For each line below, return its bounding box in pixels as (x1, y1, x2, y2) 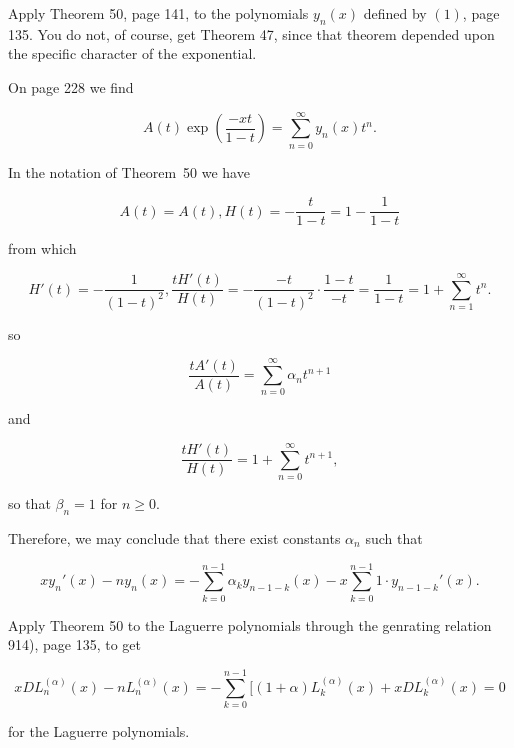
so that (8, 493, 51, 514)
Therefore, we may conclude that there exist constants (8, 527, 341, 548)
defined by (363, 3, 427, 23)
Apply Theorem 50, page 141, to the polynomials (8, 3, 309, 23)
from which (8, 238, 77, 259)
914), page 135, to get (8, 634, 141, 655)
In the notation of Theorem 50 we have (8, 161, 250, 182)
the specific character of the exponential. (8, 43, 257, 64)
